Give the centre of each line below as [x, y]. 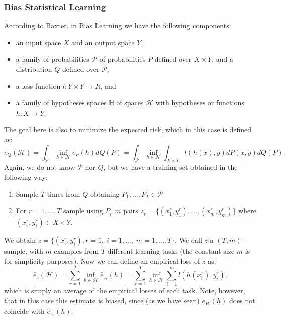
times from [64, 194]
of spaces [130, 103]
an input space [38, 42]
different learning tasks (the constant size [171, 251]
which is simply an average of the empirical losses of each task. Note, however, [125, 291]
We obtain [20, 240]
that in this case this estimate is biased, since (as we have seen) [102, 301]
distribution [34, 69]
